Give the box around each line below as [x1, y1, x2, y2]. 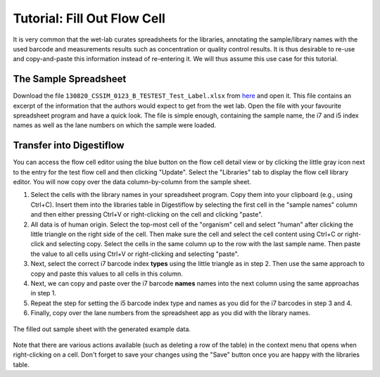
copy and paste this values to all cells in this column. [30, 269, 183, 278]
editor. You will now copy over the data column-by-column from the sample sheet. [13, 178, 251, 186]
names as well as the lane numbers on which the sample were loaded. [13, 121, 217, 129]
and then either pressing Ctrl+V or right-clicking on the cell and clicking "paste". [30, 210, 263, 219]
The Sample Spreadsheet [13, 73, 127, 85]
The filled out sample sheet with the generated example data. [13, 324, 191, 333]
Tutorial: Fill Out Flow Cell [13, 11, 165, 26]
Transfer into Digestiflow [13, 139, 125, 151]
